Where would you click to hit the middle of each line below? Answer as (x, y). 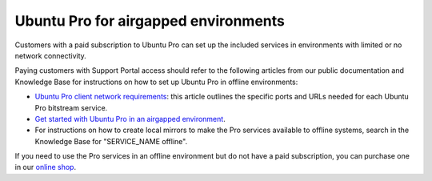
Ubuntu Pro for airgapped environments (150, 21)
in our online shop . (45, 167)
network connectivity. (51, 55)
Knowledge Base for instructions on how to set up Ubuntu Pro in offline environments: (156, 82)
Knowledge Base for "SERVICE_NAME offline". (111, 141)
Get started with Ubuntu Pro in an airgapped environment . (130, 119)
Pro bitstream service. (71, 107)
